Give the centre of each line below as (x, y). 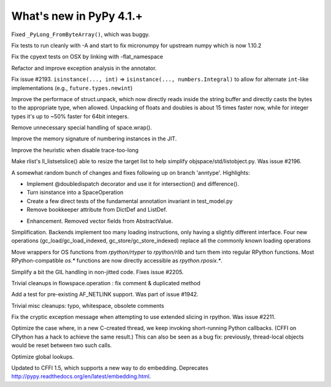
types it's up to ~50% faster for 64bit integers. (70, 116)
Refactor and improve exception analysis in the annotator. (84, 68)
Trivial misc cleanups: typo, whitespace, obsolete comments (88, 305)
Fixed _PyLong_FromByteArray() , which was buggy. (81, 34)
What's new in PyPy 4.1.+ (77, 16)
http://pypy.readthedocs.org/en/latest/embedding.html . (81, 377)
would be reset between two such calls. (62, 345)
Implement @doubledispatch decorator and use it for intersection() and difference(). (133, 184)
